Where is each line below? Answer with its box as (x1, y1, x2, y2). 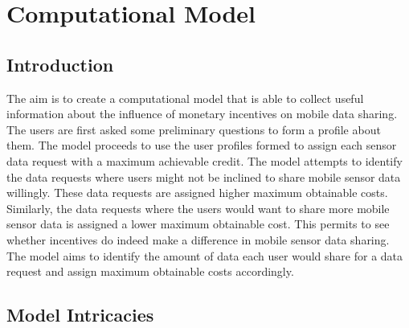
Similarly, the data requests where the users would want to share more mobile (6, 199, 390, 216)
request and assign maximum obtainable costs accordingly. (6, 263, 294, 280)
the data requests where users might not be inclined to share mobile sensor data (6, 168, 401, 185)
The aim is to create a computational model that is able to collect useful (6, 89, 364, 106)
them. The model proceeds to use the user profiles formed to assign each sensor (6, 137, 397, 154)
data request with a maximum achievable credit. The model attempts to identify (6, 152, 403, 169)
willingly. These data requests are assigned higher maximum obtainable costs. (6, 184, 388, 201)
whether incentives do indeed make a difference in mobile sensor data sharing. (6, 231, 390, 248)
